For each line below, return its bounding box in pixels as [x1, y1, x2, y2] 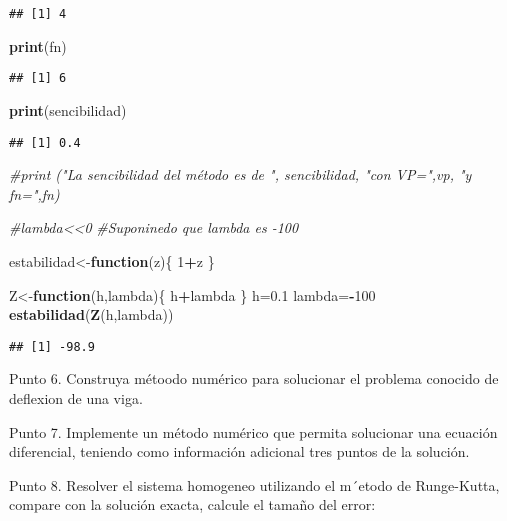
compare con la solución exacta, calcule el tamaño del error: [9, 494, 376, 515]
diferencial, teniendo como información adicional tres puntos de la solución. [9, 441, 470, 462]
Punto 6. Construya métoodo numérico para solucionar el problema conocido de [9, 368, 499, 389]
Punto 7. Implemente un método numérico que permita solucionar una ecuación [9, 421, 498, 442]
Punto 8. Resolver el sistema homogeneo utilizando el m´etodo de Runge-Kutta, [9, 474, 500, 495]
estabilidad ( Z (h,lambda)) [9, 304, 174, 325]
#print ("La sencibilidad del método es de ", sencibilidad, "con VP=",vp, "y [9, 164, 472, 185]
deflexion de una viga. [9, 387, 143, 408]
